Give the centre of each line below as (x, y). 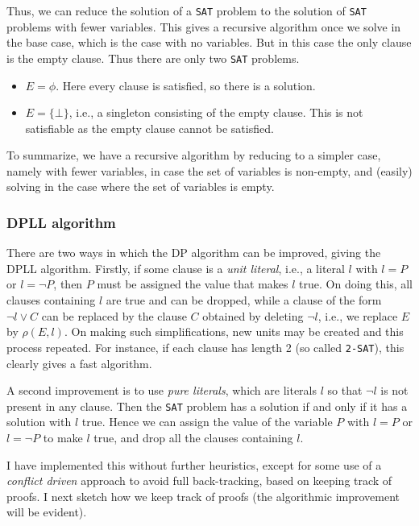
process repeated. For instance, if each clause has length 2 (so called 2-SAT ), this (205, 347)
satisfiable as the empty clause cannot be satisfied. (149, 128)
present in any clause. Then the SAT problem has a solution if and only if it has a (207, 406)
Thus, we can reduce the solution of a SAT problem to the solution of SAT (187, 10)
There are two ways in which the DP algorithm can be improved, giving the (194, 253)
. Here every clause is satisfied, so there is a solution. (186, 85)
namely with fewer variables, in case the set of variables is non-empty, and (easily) (209, 170)
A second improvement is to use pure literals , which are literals (162, 390)
